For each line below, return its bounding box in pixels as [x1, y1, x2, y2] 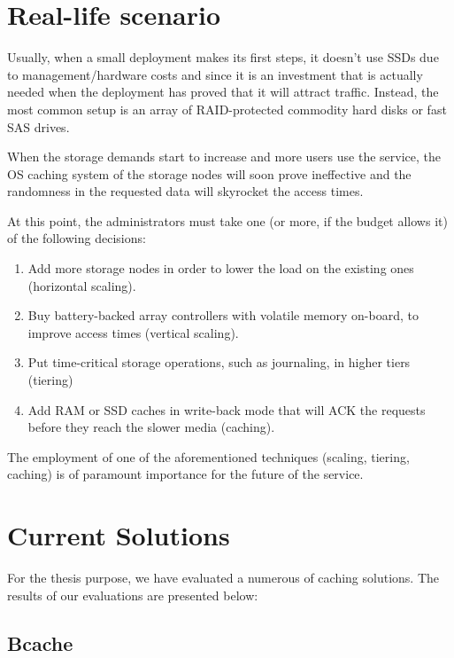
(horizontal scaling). [27, 276, 136, 294]
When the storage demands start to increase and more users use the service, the [7, 147, 441, 166]
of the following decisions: [7, 229, 146, 247]
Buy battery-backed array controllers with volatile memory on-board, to [27, 306, 419, 325]
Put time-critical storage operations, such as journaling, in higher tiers [27, 353, 411, 372]
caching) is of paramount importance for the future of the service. [7, 465, 364, 483]
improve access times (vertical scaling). [27, 323, 239, 341]
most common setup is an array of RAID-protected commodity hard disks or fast [7, 99, 447, 118]
